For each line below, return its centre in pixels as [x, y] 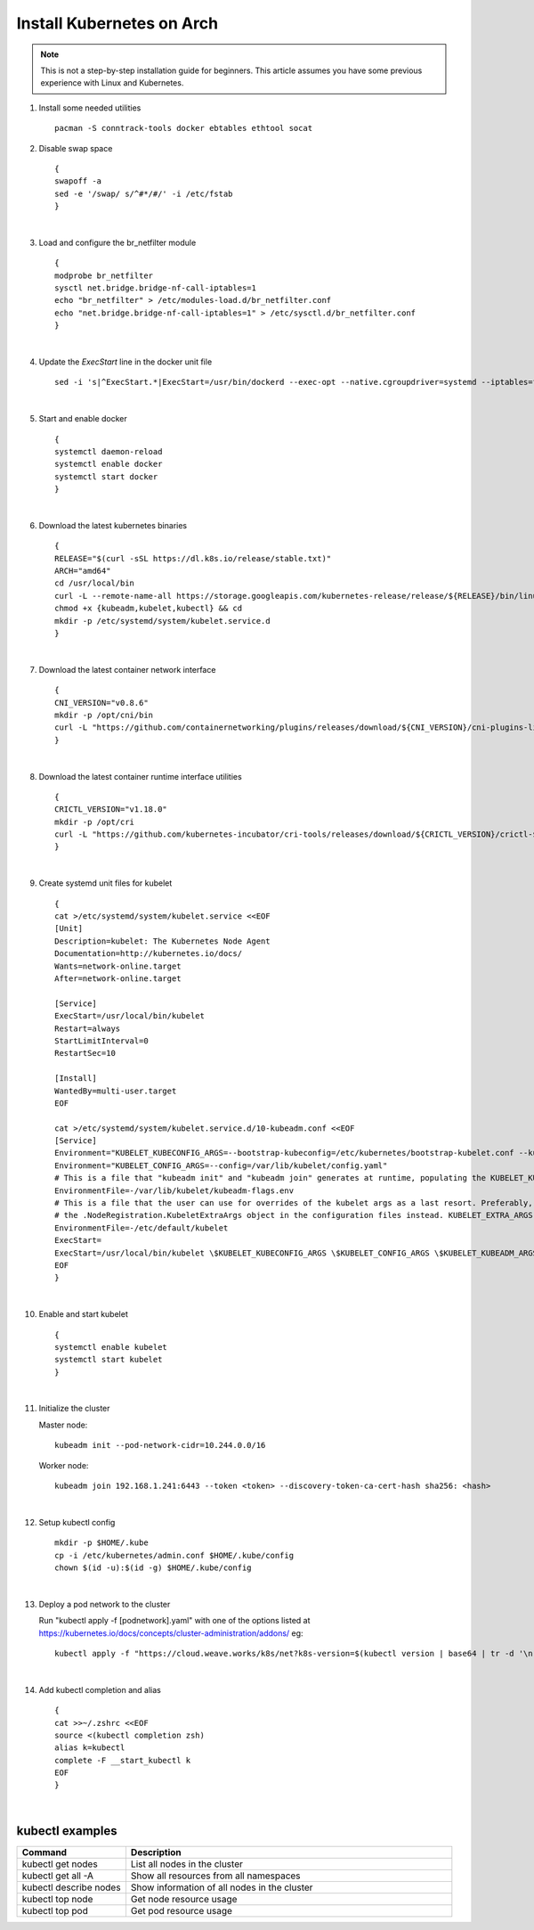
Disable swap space [76, 148]
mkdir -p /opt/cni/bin [104, 715]
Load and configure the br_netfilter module [117, 242]
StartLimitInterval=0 [101, 1041]
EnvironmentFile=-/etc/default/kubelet [142, 1228]
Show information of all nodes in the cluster [222, 1887]
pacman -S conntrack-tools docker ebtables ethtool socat [184, 128]
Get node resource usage [184, 1899]
